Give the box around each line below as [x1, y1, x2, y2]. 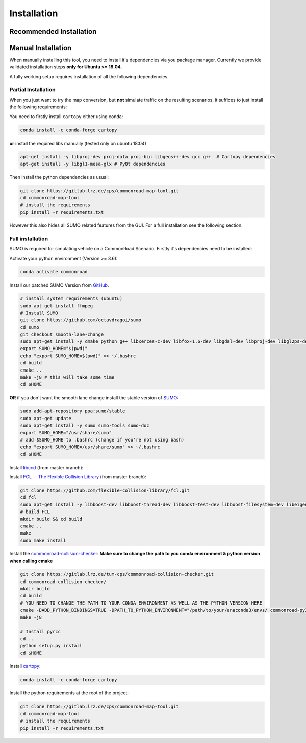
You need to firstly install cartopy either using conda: [9, 113, 123, 120]
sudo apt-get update [20, 415, 71, 421]
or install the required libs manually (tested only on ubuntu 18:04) [9, 140, 146, 146]
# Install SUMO [20, 310, 58, 316]
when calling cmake [9, 558, 53, 564]
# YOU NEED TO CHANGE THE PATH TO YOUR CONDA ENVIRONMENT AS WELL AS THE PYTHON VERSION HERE [20, 600, 263, 606]
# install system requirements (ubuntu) [20, 295, 122, 301]
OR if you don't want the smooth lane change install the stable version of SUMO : [9, 394, 178, 401]
